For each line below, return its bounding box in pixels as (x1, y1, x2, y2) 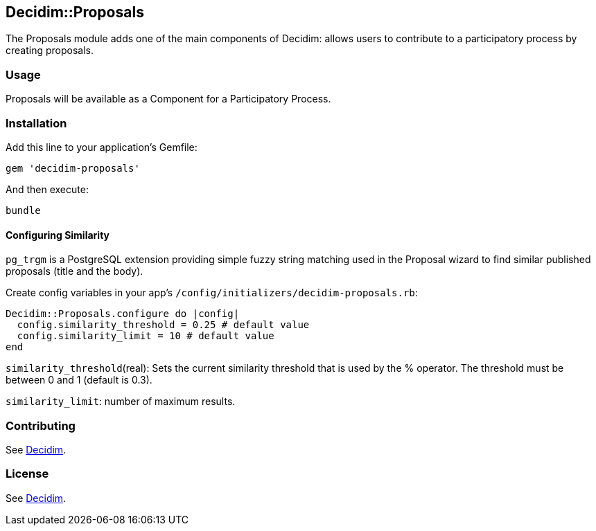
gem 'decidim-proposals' (6, 162, 140, 174)
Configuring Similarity (6, 228, 110, 241)
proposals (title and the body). (6, 265, 143, 278)
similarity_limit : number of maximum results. (6, 395, 236, 408)
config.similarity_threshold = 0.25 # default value (17, 319, 310, 331)
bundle (6, 204, 41, 216)
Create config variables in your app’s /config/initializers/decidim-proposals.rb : (6, 287, 418, 299)
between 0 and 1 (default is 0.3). (6, 374, 152, 386)
